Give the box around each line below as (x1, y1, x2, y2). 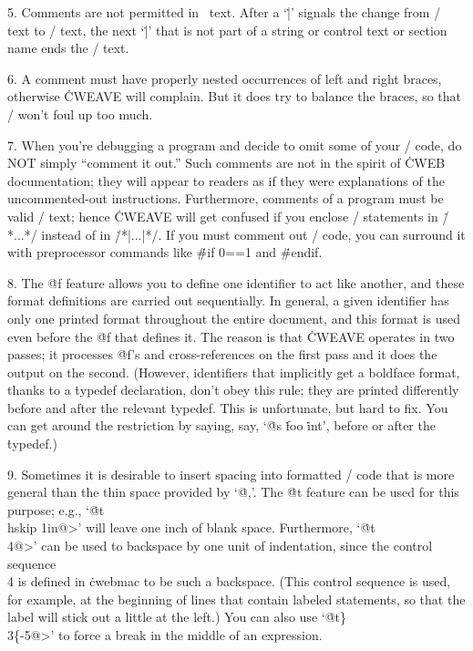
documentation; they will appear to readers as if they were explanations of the (7, 170, 445, 190)
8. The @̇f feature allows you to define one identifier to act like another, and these (7, 273, 465, 292)
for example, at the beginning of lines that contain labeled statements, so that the (7, 589, 466, 608)
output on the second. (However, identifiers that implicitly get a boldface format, (7, 362, 460, 381)
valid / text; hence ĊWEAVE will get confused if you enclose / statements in (7, 206, 438, 225)
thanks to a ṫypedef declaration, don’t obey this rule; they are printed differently (7, 380, 459, 399)
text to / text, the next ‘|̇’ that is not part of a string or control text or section (7, 20, 447, 39)
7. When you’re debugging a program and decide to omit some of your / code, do (7, 135, 462, 154)
